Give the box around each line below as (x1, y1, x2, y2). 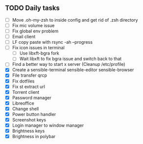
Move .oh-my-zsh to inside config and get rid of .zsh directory (12, 17, 138, 23)
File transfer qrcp (12, 72, 48, 78)
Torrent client (12, 89, 40, 95)
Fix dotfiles (12, 78, 35, 84)
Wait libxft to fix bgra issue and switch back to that (19, 56, 122, 62)
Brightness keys (12, 128, 45, 134)
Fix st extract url (12, 84, 46, 89)
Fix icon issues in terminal (12, 45, 65, 51)
